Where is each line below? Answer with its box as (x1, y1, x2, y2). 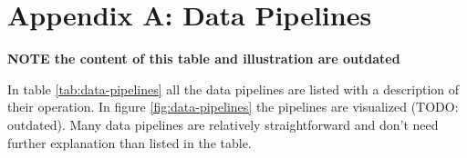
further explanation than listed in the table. (7, 133, 252, 152)
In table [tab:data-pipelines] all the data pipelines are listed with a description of (7, 79, 460, 98)
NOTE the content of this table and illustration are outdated (7, 49, 400, 68)
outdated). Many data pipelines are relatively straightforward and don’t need (7, 114, 439, 133)
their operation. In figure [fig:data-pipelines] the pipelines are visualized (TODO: (7, 97, 459, 116)
